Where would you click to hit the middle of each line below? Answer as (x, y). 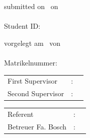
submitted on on (31, 6)
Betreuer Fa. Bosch (37, 126)
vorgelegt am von (32, 43)
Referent (21, 114)
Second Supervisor (36, 93)
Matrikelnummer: (31, 62)
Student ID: (22, 26)
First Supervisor (32, 81)
